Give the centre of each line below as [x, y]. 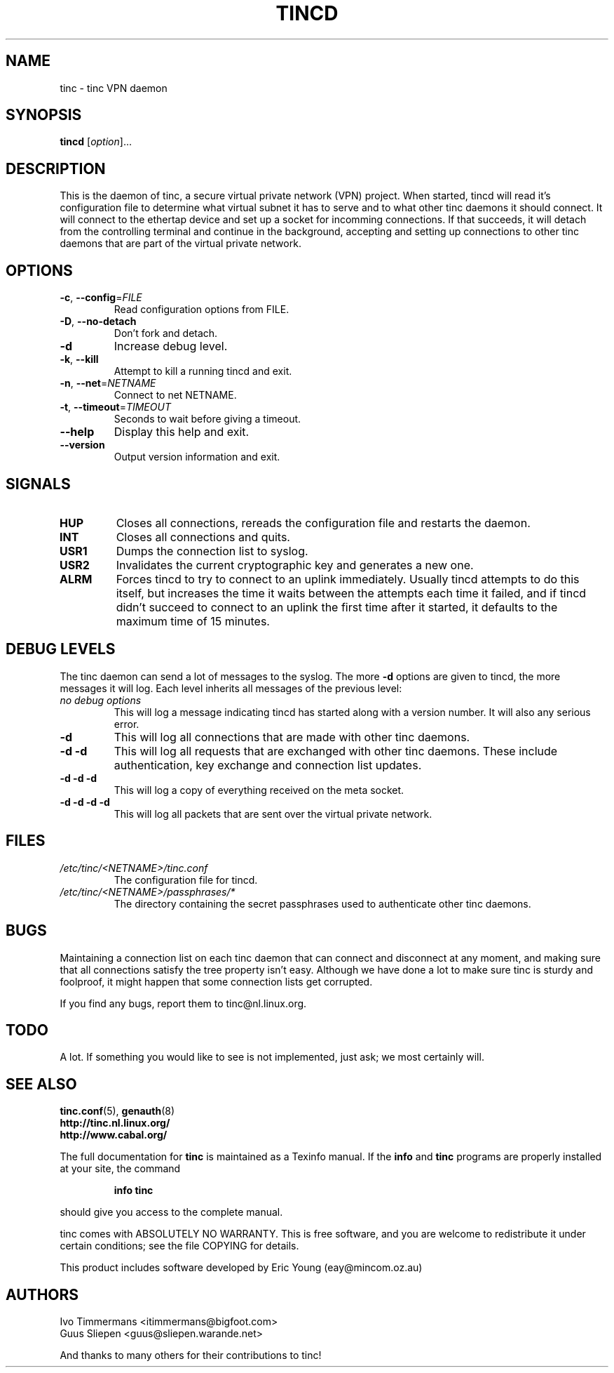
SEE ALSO [41, 1084]
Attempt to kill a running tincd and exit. [203, 371]
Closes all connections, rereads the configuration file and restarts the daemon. [323, 523]
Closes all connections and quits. [203, 537]
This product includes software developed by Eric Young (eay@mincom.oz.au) [241, 1268]
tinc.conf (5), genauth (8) [117, 1111]
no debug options [101, 700]
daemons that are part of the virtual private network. [180, 244]
